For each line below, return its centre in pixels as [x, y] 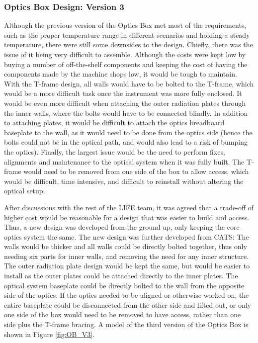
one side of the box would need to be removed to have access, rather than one [123, 314]
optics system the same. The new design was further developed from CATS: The [127, 236]
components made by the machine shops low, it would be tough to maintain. [121, 74]
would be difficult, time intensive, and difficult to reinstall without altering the [124, 181]
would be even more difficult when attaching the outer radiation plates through [125, 103]
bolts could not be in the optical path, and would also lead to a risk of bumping [126, 142]
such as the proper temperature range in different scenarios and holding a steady [127, 35]
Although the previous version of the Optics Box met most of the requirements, [125, 25]
